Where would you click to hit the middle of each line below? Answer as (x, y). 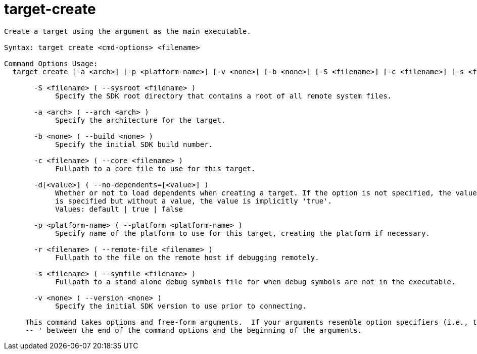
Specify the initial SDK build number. (134, 144)
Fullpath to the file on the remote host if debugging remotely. (187, 257)
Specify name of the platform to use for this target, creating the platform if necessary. (243, 233)
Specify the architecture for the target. (140, 120)
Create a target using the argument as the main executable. (128, 31)
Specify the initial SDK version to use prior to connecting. (181, 306)
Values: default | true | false (119, 209)
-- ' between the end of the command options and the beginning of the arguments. (194, 330)
